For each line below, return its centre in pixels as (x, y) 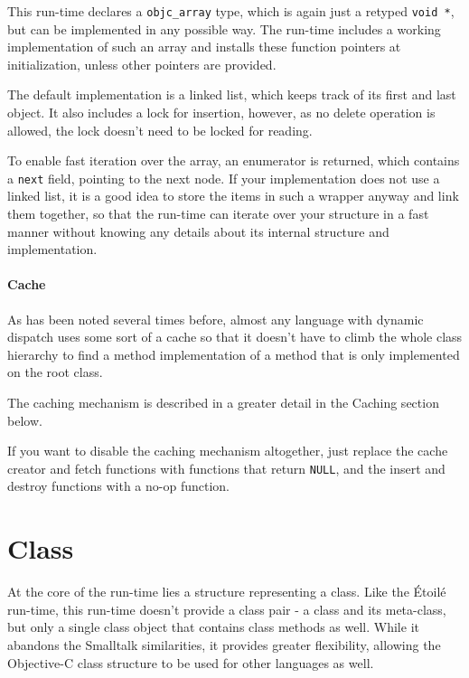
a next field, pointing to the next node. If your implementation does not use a (224, 178)
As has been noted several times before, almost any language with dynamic (216, 319)
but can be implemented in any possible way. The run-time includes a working (224, 28)
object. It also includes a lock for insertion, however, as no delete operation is (221, 113)
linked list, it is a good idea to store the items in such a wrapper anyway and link (233, 196)
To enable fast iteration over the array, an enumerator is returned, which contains (234, 160)
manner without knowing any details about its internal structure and (198, 231)
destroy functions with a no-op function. (119, 486)
